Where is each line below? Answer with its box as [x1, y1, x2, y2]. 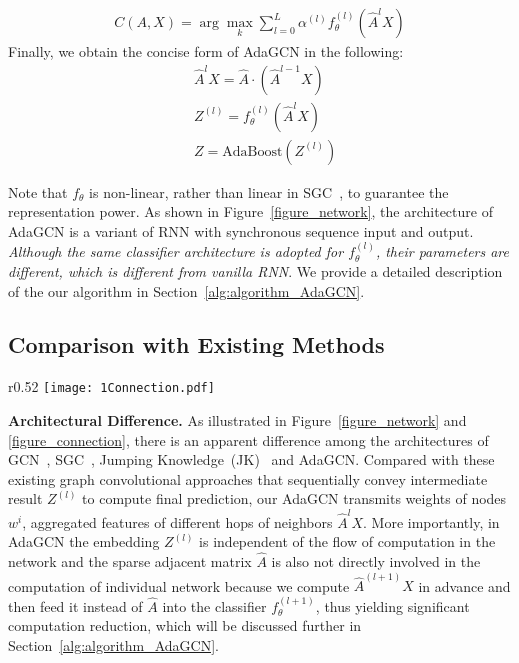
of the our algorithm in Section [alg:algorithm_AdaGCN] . [8, 280, 365, 301]
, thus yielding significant [315, 595, 470, 616]
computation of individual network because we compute [8, 575, 350, 596]
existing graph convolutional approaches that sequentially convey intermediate [8, 468, 488, 489]
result [8, 488, 43, 509]
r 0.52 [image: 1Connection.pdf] [8, 376, 215, 397]
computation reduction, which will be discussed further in [8, 615, 362, 636]
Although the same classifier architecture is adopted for [8, 241, 344, 262]
